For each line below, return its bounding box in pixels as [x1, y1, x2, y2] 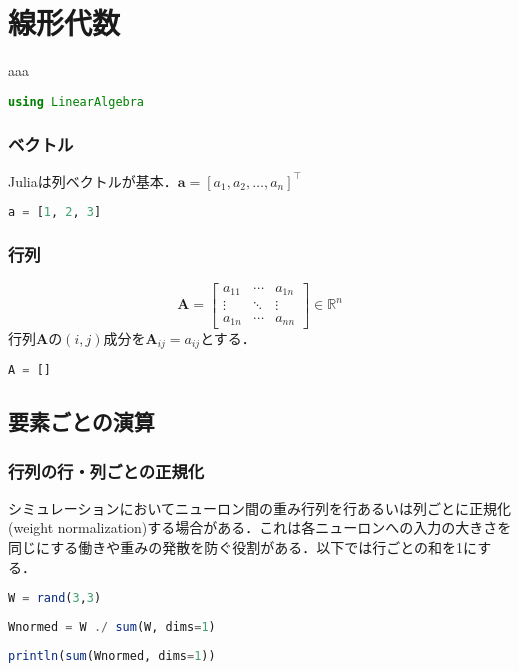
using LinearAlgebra [8, 94, 145, 109]
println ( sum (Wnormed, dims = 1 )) [8, 648, 216, 663]
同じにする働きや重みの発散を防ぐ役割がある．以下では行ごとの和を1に [8, 537, 478, 558]
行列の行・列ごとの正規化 [8, 458, 205, 483]
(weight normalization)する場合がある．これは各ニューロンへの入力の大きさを [8, 517, 512, 538]
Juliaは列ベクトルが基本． [8, 170, 178, 191]
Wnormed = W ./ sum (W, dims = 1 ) [8, 620, 216, 635]
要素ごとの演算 [8, 406, 155, 437]
